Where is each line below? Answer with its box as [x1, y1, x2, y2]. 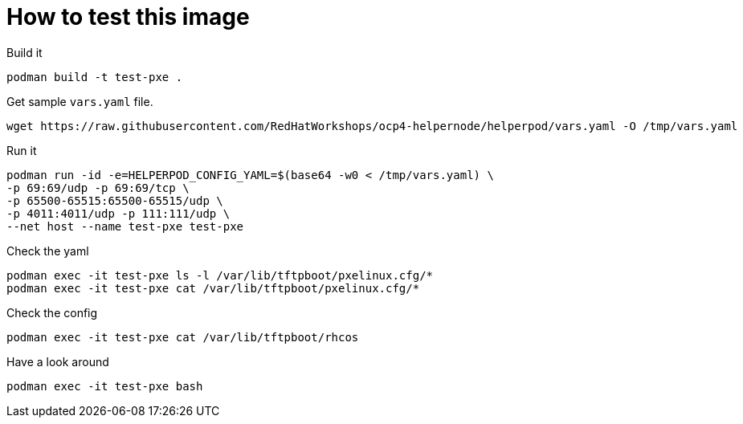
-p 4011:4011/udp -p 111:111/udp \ [6, 206, 231, 220]
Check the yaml [6, 243, 89, 258]
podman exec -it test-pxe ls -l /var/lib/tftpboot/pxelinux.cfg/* [6, 268, 434, 282]
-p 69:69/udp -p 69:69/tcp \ [6, 181, 190, 194]
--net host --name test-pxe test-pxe [6, 219, 244, 233]
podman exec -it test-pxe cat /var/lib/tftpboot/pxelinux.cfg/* [6, 281, 420, 295]
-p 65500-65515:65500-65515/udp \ [6, 194, 223, 207]
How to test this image [6, 3, 250, 31]
